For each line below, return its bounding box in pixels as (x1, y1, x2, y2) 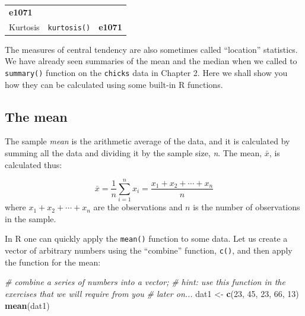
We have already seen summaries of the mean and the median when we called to (5, 55, 297, 67)
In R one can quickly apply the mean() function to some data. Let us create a (5, 232, 288, 245)
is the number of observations (193, 201, 300, 213)
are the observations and (93, 201, 183, 213)
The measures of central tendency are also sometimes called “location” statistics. (5, 43, 298, 55)
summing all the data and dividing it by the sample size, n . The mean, (5, 146, 262, 159)
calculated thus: (5, 158, 62, 170)
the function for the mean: (5, 255, 101, 268)
